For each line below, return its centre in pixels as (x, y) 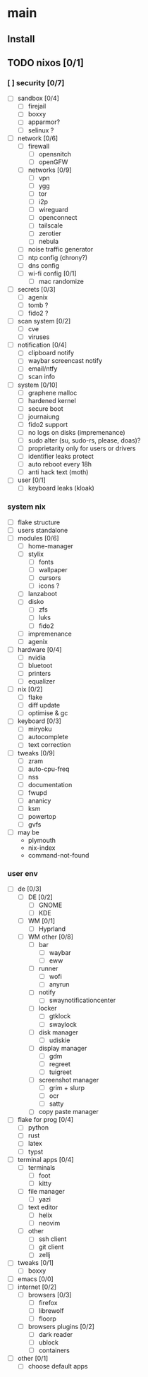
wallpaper (53, 570)
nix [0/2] (30, 689)
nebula (48, 242)
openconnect (58, 218)
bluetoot (40, 665)
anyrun (59, 984)
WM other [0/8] (51, 937)
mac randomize (61, 281)
